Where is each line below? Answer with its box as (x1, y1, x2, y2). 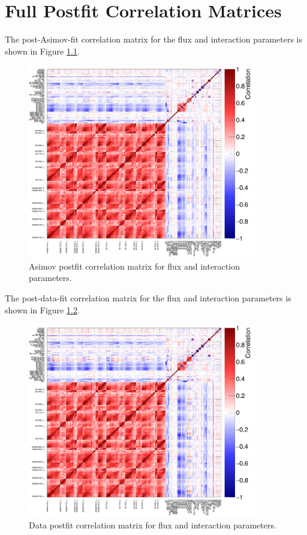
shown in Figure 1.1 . (5, 44, 80, 57)
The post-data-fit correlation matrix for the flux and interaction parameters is (5, 291, 291, 304)
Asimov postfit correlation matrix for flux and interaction (29, 259, 240, 272)
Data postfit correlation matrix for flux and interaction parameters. (29, 518, 276, 531)
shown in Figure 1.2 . (5, 303, 80, 316)
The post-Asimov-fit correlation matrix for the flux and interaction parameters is (5, 33, 303, 46)
